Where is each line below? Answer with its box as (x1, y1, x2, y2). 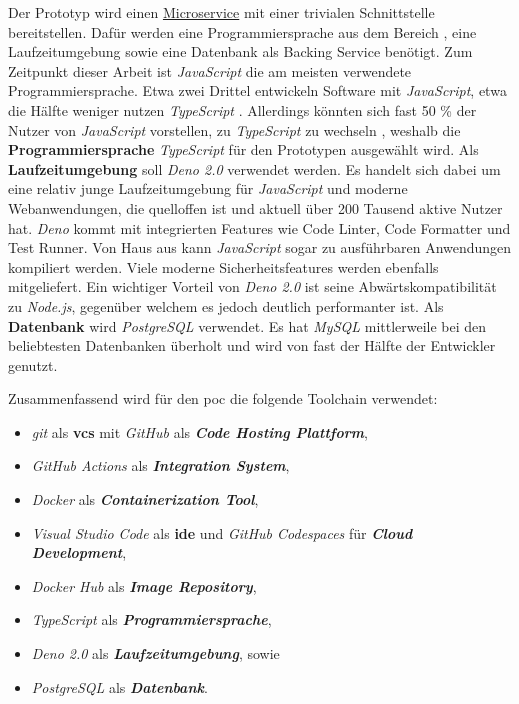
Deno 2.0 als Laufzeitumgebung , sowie (31, 643, 280, 664)
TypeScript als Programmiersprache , (31, 609, 272, 630)
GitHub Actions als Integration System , (31, 455, 290, 476)
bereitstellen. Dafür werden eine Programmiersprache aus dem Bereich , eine (8, 21, 477, 42)
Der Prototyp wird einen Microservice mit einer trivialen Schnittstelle (8, 2, 435, 22)
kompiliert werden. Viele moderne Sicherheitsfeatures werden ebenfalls (8, 256, 439, 277)
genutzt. (8, 354, 58, 375)
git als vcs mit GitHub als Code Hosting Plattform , (31, 421, 368, 442)
